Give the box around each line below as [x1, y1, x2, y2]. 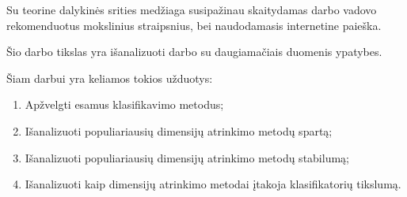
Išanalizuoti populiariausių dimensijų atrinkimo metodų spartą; [25, 122, 333, 139]
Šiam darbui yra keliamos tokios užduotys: [6, 69, 213, 86]
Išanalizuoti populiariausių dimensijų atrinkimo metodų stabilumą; [25, 149, 349, 165]
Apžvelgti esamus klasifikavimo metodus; [25, 96, 224, 113]
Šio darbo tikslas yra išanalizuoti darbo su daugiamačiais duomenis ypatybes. [6, 43, 382, 60]
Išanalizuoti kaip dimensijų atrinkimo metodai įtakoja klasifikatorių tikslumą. [25, 176, 401, 192]
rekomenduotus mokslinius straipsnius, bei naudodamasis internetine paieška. [6, 17, 382, 33]
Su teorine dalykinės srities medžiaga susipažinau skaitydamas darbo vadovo [6, 2, 377, 17]
